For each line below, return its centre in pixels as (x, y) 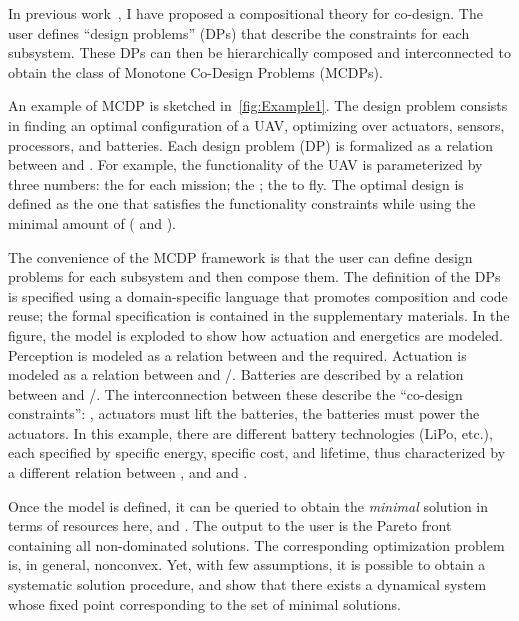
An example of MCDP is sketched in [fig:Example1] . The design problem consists (258, 105)
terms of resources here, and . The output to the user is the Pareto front (230, 525)
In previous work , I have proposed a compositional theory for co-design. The (245, 13)
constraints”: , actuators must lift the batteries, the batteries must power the (244, 413)
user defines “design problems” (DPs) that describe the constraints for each (239, 32)
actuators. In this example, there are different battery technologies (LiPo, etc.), (250, 432)
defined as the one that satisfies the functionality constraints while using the (242, 203)
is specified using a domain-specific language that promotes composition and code (258, 295)
